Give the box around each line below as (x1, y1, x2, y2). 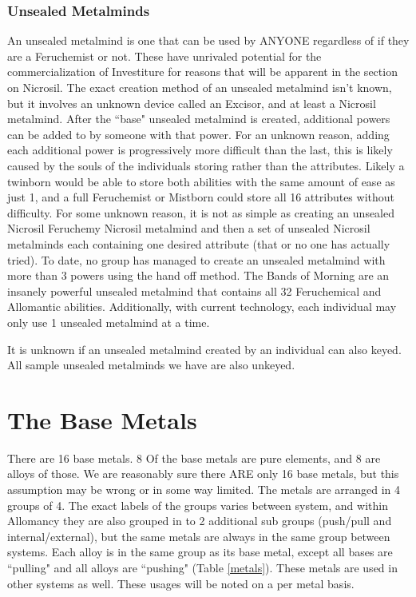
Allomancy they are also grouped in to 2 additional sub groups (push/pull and (7, 512, 392, 529)
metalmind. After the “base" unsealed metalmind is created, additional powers (7, 110, 390, 127)
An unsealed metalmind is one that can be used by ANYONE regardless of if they (7, 32, 410, 49)
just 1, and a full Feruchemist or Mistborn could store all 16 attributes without (7, 189, 394, 205)
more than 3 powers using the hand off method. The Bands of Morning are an (7, 267, 390, 284)
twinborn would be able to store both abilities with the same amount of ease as (7, 173, 395, 189)
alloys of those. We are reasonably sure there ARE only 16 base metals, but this (7, 465, 399, 482)
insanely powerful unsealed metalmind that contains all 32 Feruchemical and (7, 282, 382, 299)
